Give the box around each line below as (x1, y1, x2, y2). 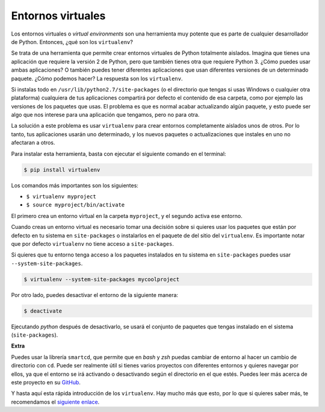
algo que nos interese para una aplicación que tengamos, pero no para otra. (11, 111, 200, 119)
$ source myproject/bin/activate (26, 202, 125, 208)
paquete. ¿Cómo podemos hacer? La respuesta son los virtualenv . (11, 75, 183, 82)
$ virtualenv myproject (26, 193, 96, 200)
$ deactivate (23, 307, 63, 314)
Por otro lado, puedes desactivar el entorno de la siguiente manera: (11, 291, 179, 298)
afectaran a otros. (11, 139, 55, 146)
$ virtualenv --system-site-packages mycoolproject (23, 276, 180, 282)
